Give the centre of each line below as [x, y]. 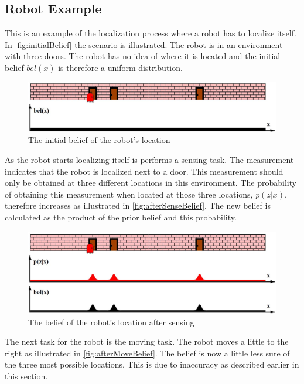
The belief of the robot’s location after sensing [111, 322]
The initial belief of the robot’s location [99, 140]
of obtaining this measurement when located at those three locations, [129, 194]
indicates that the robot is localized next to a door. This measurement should [144, 171]
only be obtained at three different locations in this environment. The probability [151, 183]
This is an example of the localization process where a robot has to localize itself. [151, 33]
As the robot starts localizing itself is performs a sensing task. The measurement [149, 160]
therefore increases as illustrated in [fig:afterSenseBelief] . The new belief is [138, 205]
